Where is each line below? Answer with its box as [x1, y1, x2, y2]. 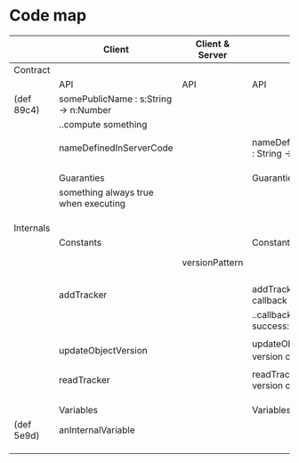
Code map [9, 5, 87, 26]
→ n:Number [59, 103, 112, 116]
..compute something [59, 118, 148, 130]
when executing [59, 197, 126, 209]
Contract [13, 63, 51, 76]
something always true [59, 186, 154, 199]
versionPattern [182, 256, 244, 268]
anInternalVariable [59, 424, 135, 436]
